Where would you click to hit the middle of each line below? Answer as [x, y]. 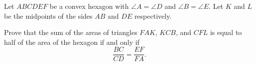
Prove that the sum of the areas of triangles [71, 32]
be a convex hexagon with [89, 6]
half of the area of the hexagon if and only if [72, 42]
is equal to [226, 32]
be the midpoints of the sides [48, 16]
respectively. [153, 16]
